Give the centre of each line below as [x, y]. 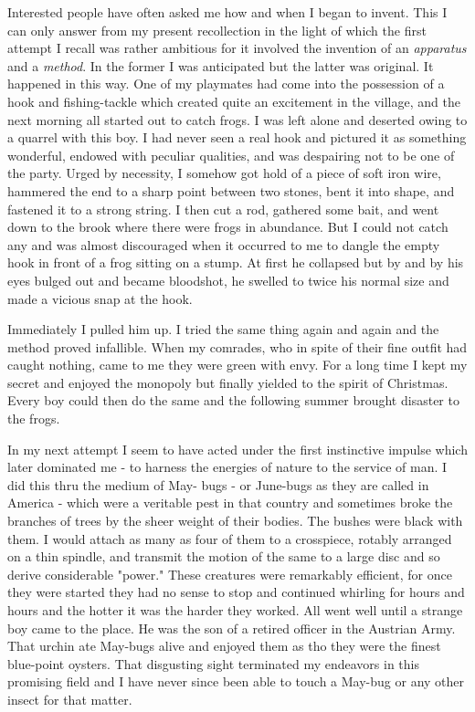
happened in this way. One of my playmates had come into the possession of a [226, 84]
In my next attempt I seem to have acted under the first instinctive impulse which [237, 449]
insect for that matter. [70, 699]
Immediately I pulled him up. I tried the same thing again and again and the [223, 329]
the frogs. [34, 419]
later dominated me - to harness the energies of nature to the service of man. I [227, 467]
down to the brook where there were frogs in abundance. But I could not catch [228, 227]
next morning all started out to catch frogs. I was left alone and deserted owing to [237, 119]
